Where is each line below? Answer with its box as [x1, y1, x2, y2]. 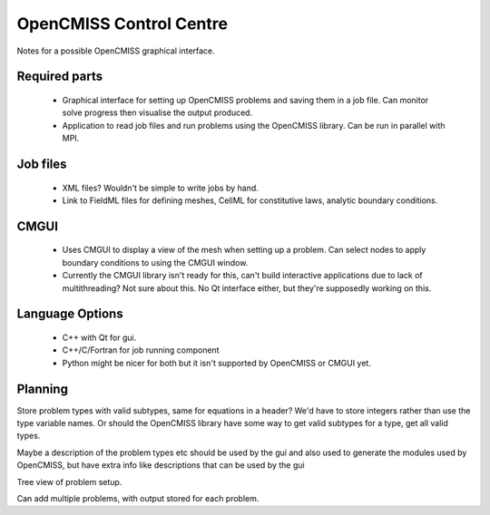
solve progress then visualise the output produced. [62, 107, 253, 118]
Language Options [16, 306, 123, 322]
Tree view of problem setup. [16, 476, 122, 487]
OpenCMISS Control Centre [16, 14, 229, 34]
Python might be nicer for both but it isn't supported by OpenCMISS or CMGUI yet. [62, 357, 371, 368]
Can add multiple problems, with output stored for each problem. [16, 492, 260, 503]
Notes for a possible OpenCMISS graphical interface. [16, 45, 215, 56]
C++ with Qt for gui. [62, 332, 137, 343]
